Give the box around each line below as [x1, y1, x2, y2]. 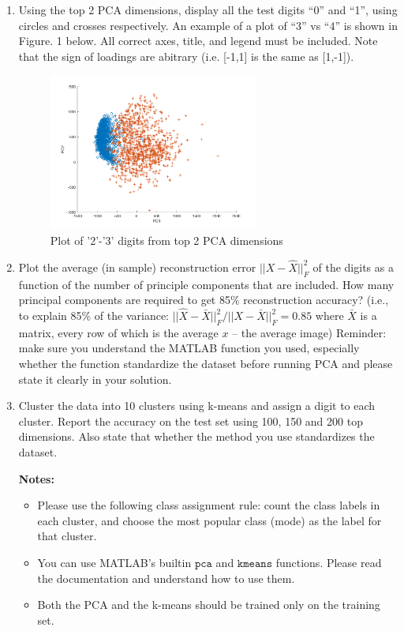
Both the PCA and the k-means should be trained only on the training [37, 596, 380, 613]
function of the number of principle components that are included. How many [18, 276, 395, 292]
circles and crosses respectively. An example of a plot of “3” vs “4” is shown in [18, 17, 398, 33]
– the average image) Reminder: [232, 324, 387, 340]
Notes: [18, 470, 54, 486]
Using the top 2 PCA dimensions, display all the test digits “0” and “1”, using [18, 2, 398, 17]
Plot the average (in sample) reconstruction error [18, 258, 256, 275]
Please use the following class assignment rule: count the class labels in [37, 497, 380, 513]
